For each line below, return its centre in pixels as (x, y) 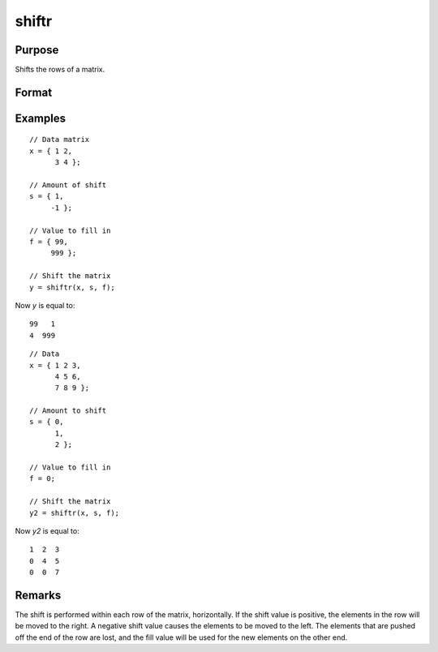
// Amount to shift (68, 411)
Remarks (38, 595)
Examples (41, 118)
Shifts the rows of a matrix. (60, 70)
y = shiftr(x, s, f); (72, 287)
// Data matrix (60, 139)
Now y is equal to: (45, 305)
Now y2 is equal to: (47, 530)
